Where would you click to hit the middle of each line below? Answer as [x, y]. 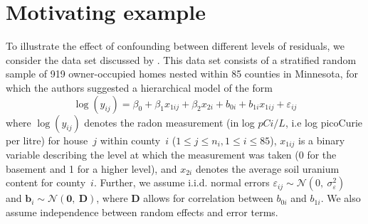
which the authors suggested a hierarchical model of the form [139, 87]
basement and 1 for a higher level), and [91, 168]
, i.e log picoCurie [324, 122]
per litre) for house [47, 140]
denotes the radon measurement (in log [169, 122]
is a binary [322, 140]
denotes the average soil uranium [267, 168]
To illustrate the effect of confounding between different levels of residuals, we [175, 46]
